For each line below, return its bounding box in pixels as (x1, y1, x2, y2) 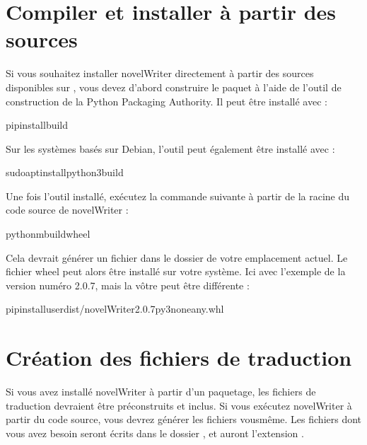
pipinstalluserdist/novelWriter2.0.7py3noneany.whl (6, 301, 224, 316)
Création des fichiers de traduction (6, 343, 352, 372)
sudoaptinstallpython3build (6, 165, 124, 180)
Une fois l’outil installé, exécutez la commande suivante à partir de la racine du (6, 188, 350, 203)
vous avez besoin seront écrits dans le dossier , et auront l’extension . (6, 425, 304, 440)
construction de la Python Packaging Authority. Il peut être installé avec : (6, 93, 327, 108)
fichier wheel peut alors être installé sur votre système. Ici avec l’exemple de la (6, 264, 346, 279)
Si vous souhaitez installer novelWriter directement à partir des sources (6, 66, 314, 81)
